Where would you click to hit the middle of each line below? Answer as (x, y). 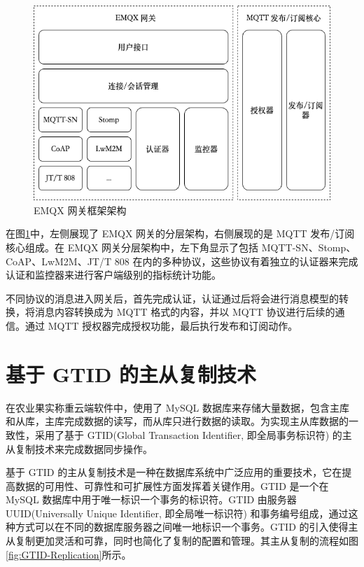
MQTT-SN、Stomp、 (309, 247)
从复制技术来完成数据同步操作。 (79, 448)
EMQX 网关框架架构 (80, 210)
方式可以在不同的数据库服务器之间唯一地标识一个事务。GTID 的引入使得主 (187, 527)
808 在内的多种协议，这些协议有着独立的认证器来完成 (236, 261)
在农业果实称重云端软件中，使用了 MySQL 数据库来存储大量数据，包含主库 (177, 407)
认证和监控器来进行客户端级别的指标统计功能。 (113, 275)
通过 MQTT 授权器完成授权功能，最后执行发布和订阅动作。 (161, 326)
